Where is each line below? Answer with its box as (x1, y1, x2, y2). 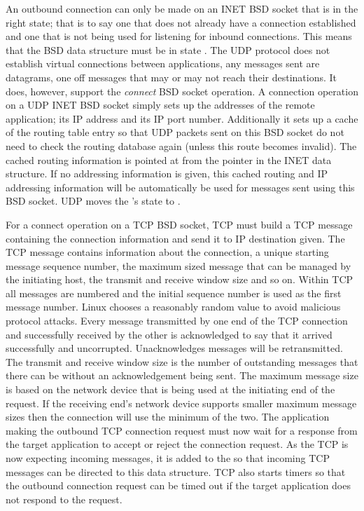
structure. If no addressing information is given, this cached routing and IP (6, 166, 328, 181)
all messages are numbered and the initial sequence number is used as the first (6, 285, 342, 300)
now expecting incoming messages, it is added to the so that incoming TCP (6, 451, 330, 465)
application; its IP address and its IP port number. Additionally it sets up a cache (6, 111, 358, 125)
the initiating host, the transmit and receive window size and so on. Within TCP (6, 272, 353, 287)
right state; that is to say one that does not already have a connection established (6, 15, 356, 29)
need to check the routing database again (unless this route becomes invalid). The (6, 138, 357, 153)
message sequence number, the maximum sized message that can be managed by (6, 258, 351, 273)
